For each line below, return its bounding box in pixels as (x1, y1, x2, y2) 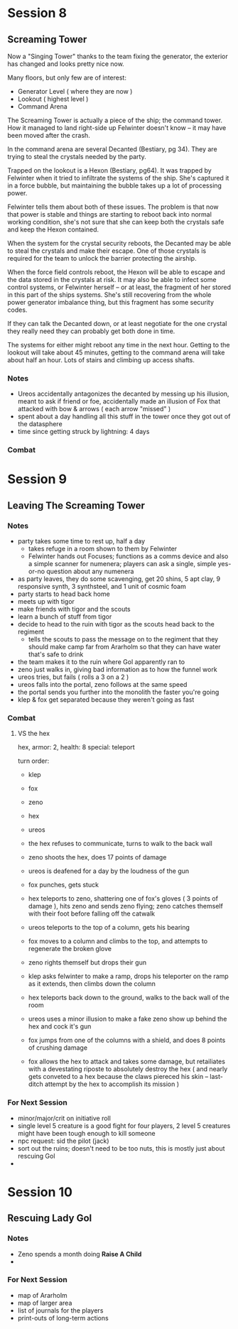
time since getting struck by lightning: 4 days (17, 428, 150, 436)
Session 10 (7, 1184, 73, 1200)
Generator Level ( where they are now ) (17, 87, 133, 95)
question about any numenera (45, 567, 134, 576)
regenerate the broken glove (28, 945, 112, 953)
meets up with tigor (17, 597, 75, 606)
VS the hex (17, 729, 50, 738)
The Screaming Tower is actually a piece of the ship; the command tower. (7, 116, 222, 124)
